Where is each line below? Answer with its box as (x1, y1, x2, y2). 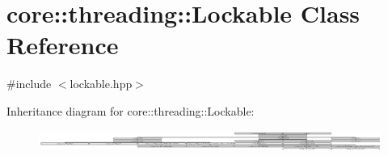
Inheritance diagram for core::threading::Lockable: (6, 102, 255, 119)
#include (6, 75, 52, 92)
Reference (6, 28, 119, 61)
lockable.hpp (70, 75, 133, 92)
